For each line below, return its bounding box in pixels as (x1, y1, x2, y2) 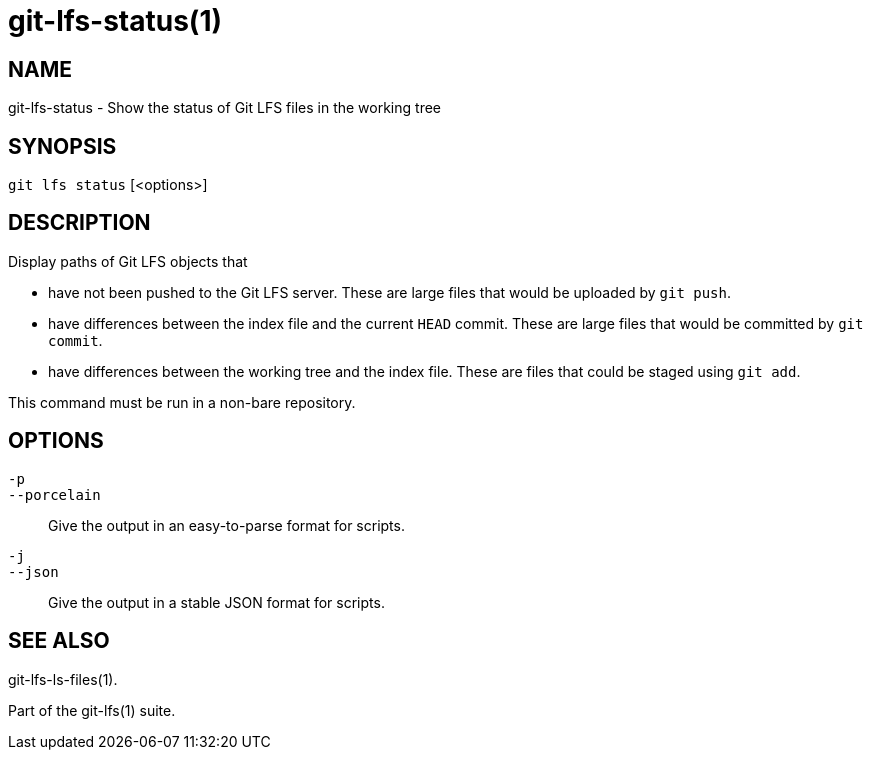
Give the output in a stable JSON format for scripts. (48, 593, 385, 611)
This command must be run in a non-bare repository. (8, 393, 356, 411)
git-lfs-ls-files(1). (8, 670, 118, 688)
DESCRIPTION (8, 210, 151, 236)
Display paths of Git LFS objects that (8, 252, 248, 270)
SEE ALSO (8, 628, 110, 654)
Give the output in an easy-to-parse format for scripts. (48, 516, 405, 534)
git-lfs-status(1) (8, 4, 223, 38)
